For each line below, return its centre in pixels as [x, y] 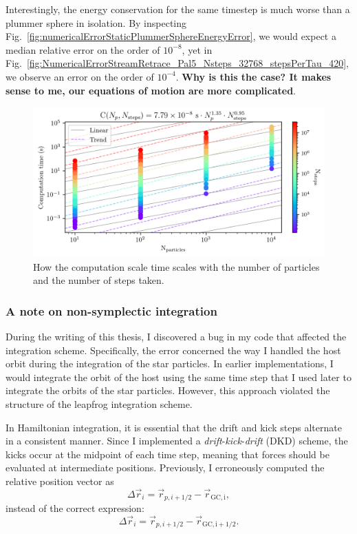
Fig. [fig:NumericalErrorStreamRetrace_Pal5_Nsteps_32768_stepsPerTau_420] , [177, 63]
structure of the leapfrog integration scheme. [99, 403]
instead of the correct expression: [75, 508]
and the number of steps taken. [99, 280]
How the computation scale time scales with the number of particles [176, 266]
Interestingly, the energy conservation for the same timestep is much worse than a [178, 9]
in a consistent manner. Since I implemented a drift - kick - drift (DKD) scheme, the [177, 441]
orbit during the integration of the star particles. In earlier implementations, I [170, 363]
